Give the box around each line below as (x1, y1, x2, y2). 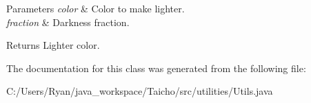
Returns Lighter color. (6, 38, 100, 52)
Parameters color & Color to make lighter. (6, 1, 185, 15)
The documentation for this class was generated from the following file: (6, 60, 306, 75)
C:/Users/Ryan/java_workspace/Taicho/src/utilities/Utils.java (6, 84, 273, 98)
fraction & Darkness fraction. (6, 14, 130, 29)
